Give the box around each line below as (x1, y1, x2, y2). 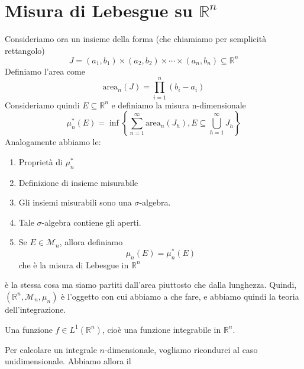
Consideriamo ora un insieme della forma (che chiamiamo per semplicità (5, 33, 267, 45)
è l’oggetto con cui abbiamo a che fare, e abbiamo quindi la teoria (61, 290, 299, 302)
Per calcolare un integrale (5, 343, 97, 355)
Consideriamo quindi (5, 98, 80, 111)
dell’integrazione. (5, 303, 66, 315)
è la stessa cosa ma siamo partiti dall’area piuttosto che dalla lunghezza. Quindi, (5, 278, 297, 291)
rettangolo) (5, 44, 45, 56)
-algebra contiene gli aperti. (41, 216, 141, 228)
